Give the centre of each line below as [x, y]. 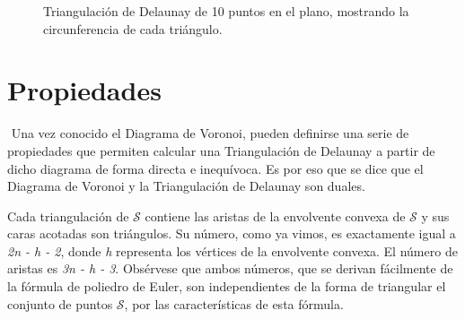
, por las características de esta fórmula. [234, 303]
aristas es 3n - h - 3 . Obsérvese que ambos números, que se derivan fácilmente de [230, 268]
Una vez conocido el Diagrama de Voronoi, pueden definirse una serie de [210, 133]
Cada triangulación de [68, 216]
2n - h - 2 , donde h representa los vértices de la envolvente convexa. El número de [232, 250]
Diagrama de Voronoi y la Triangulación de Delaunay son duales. [186, 186]
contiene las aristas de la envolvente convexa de [275, 216]
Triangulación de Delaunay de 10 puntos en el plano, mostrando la [226, 11]
